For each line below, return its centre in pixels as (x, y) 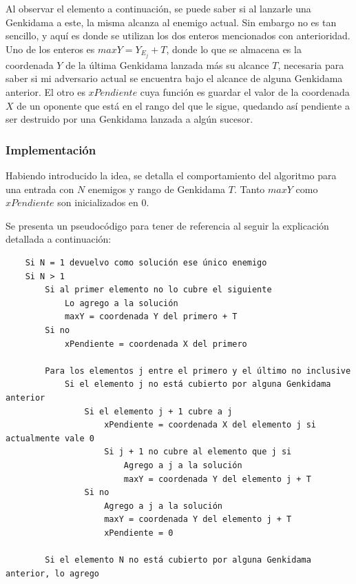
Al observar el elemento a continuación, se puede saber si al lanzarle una (158, 8)
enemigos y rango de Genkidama (157, 189)
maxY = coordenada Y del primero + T (151, 317)
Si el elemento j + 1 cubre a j (158, 411)
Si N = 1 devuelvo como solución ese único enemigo (146, 263)
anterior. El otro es (45, 92)
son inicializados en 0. (103, 202)
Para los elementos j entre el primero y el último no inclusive (198, 371)
